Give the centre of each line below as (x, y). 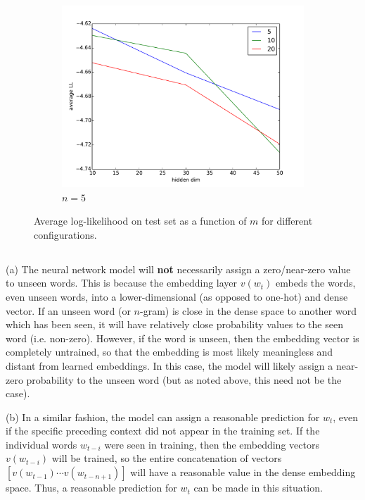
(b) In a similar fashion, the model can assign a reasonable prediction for (163, 417)
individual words (41, 444)
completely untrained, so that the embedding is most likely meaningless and (169, 352)
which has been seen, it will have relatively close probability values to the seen (174, 324)
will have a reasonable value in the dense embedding (243, 472)
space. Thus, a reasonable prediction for (91, 488)
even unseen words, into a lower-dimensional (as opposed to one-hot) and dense (177, 296)
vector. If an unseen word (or (68, 310)
